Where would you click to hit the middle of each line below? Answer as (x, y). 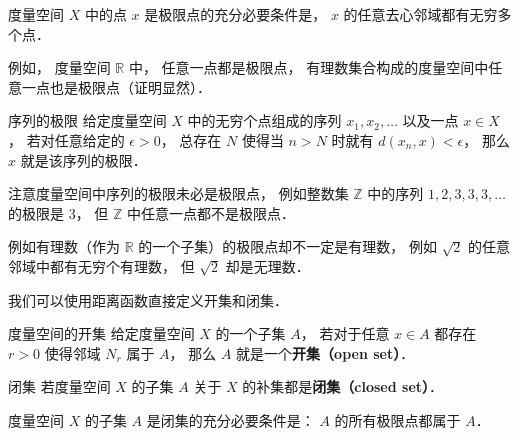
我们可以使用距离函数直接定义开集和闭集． (148, 299)
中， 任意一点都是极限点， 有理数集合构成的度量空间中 (308, 67)
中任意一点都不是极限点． (211, 212)
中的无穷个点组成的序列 (264, 120)
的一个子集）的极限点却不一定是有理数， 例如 (287, 246)
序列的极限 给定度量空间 (87, 120)
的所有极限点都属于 (397, 419)
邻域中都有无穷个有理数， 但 (101, 265)
